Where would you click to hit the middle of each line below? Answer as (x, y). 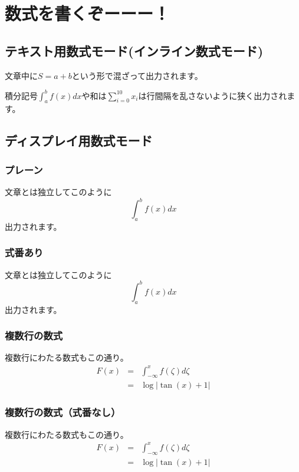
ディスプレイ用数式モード (79, 141)
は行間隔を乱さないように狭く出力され (213, 95)
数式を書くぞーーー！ (88, 13)
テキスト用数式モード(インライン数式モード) (134, 50)
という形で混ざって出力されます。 (137, 75)
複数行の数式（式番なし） (63, 412)
